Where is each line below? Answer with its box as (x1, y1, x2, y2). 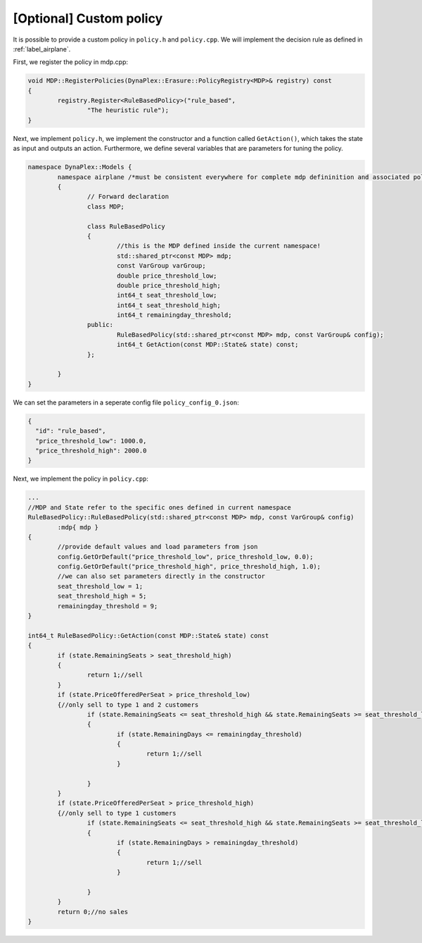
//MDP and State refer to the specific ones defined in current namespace (27, 503, 292, 511)
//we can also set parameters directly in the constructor (57, 572, 266, 581)
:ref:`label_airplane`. (13, 44, 71, 53)
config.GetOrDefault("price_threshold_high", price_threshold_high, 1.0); (57, 562, 321, 571)
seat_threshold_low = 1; (57, 582, 143, 590)
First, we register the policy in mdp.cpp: (13, 58, 129, 66)
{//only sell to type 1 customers (57, 809, 177, 817)
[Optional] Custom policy (13, 11, 163, 26)
